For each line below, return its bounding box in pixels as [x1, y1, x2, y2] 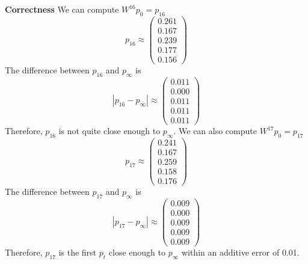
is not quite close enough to [58, 124, 161, 137]
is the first [58, 246, 97, 259]
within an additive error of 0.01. [181, 246, 300, 259]
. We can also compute [173, 124, 257, 137]
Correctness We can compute [5, 3, 119, 15]
